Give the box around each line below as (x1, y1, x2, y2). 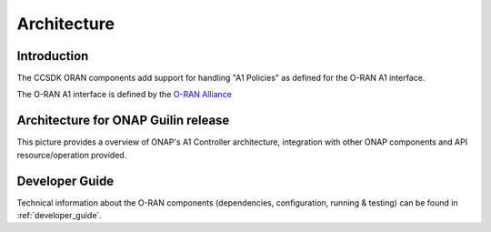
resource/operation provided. (16, 149, 127, 160)
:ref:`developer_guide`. (16, 210, 102, 221)
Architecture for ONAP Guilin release (16, 113, 230, 128)
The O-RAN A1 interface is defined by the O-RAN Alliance (16, 89, 232, 100)
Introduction (16, 48, 89, 64)
